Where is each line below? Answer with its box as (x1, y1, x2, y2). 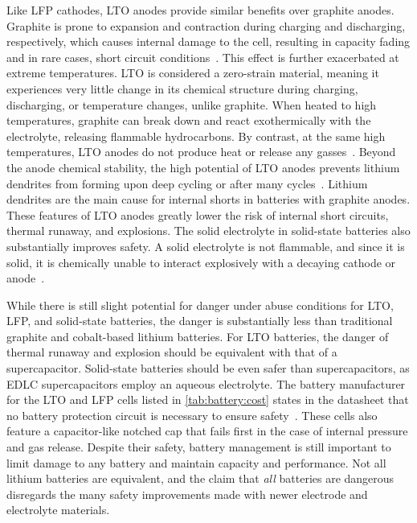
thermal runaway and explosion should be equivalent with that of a (6, 344, 337, 360)
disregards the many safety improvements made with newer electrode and (6, 485, 368, 502)
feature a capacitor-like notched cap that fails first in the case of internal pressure (6, 422, 408, 439)
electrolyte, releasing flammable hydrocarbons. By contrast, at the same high (6, 127, 386, 144)
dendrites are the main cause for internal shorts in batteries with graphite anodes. (6, 191, 411, 208)
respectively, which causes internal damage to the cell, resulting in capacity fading (6, 33, 411, 50)
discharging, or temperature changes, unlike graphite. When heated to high (6, 96, 377, 113)
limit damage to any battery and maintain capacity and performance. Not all (6, 454, 386, 471)
